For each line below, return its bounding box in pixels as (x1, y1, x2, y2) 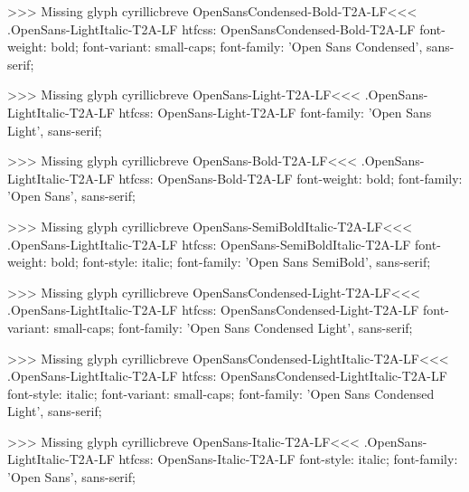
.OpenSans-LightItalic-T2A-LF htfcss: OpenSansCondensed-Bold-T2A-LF (7, 19, 416, 38)
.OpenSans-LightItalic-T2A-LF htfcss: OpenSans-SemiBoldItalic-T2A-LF (7, 234, 411, 253)
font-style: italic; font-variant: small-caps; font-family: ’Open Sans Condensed (7, 383, 435, 402)
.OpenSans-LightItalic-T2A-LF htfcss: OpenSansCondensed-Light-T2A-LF (7, 300, 419, 319)
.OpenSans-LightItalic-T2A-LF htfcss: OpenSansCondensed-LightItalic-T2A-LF (7, 366, 447, 385)
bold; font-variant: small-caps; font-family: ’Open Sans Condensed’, (51, 37, 423, 56)
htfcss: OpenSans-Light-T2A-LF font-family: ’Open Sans (118, 102, 432, 121)
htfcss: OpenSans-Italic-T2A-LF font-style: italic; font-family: (118, 449, 458, 468)
